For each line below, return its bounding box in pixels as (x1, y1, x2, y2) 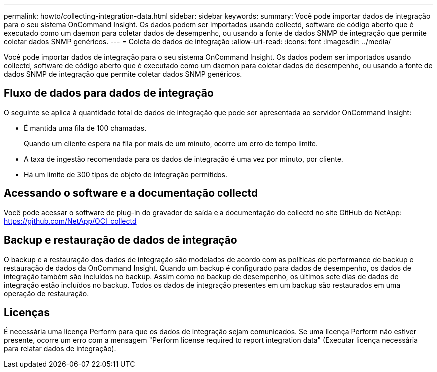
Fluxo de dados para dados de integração (4, 87, 214, 100)
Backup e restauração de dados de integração (4, 234, 237, 247)
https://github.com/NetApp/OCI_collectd (4, 216, 137, 225)
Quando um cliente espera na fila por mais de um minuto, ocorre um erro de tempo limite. (24, 139, 318, 148)
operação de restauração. (4, 289, 89, 298)
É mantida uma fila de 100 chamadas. (24, 123, 147, 132)
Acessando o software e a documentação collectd (4, 187, 258, 200)
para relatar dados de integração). (4, 344, 116, 353)
